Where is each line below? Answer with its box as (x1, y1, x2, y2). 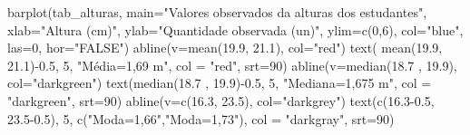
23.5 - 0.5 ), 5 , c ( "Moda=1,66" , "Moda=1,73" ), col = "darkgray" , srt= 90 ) (7, 109, 395, 128)
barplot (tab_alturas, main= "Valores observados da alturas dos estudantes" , (7, 3, 427, 21)
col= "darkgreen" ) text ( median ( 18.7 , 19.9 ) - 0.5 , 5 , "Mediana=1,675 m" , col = (7, 73, 432, 92)
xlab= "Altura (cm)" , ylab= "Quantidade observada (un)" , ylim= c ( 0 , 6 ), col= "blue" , (7, 20, 464, 39)
